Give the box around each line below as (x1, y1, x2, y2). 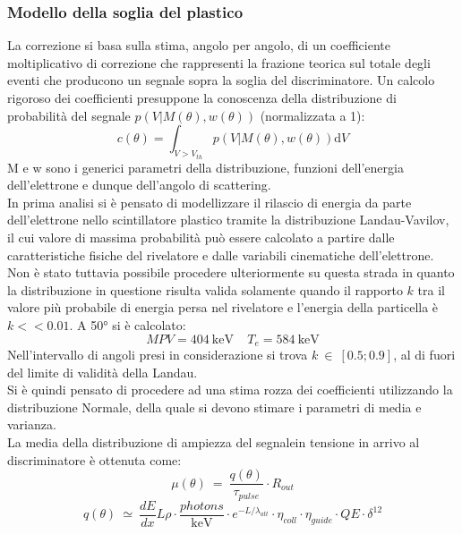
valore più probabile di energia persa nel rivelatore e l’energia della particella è (7, 298, 439, 317)
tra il (417, 280, 445, 299)
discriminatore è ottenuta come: (7, 450, 182, 469)
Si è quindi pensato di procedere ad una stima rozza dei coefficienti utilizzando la (7, 380, 453, 399)
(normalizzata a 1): (260, 106, 365, 124)
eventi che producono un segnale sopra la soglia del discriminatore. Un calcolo (7, 71, 435, 89)
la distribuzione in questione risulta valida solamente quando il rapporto (7, 280, 403, 299)
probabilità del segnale (7, 106, 131, 124)
